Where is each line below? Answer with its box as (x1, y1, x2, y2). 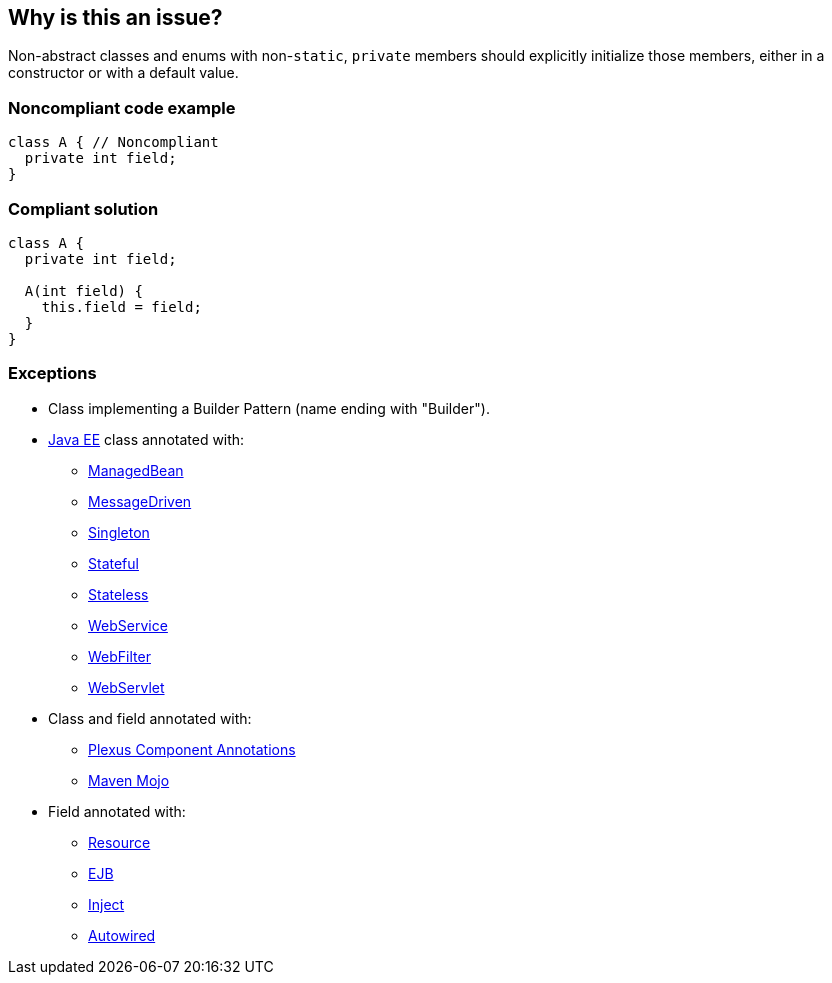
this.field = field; (41, 298, 202, 315)
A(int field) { (24, 282, 143, 299)
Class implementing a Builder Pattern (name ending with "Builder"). (48, 399, 490, 417)
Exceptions (8, 363, 97, 384)
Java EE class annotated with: (48, 430, 245, 448)
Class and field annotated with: (48, 709, 252, 727)
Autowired (88, 926, 156, 944)
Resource (88, 833, 151, 851)
